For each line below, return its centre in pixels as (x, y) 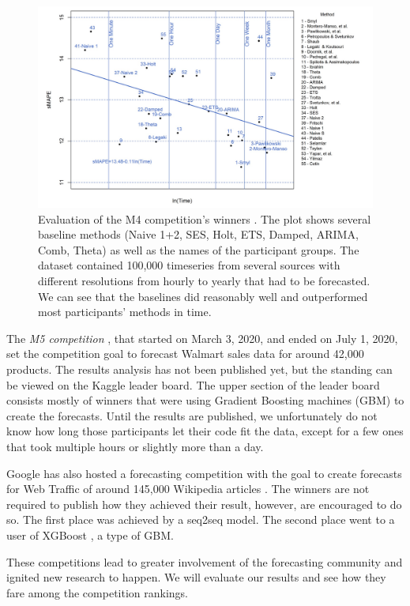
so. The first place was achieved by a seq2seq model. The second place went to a (201, 519)
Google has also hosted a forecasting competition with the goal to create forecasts (204, 473)
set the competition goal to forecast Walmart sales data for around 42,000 (185, 354)
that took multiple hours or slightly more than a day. (135, 446)
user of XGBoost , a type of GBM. (90, 534)
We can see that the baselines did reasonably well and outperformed (203, 296)
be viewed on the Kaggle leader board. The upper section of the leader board (193, 384)
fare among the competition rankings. (98, 592)
